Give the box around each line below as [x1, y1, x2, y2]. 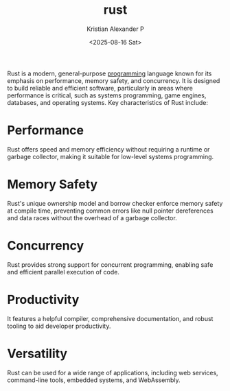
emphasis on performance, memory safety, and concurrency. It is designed [7, 76, 220, 84]
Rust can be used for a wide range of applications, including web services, [7, 368, 218, 377]
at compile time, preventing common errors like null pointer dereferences [7, 206, 214, 215]
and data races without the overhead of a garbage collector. [7, 213, 177, 222]
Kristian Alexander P [87, 25, 144, 33]
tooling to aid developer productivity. [7, 322, 111, 330]
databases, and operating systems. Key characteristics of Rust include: [7, 98, 208, 106]
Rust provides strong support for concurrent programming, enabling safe [7, 260, 214, 269]
